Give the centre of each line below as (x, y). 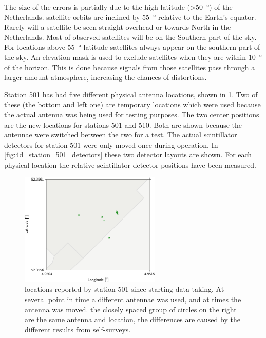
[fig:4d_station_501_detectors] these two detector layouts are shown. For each (128, 155)
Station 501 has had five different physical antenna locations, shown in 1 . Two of (131, 94)
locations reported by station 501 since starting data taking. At (125, 289)
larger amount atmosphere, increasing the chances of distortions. (106, 77)
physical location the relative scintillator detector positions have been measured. (130, 164)
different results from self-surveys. (78, 329)
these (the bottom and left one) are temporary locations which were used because (132, 104)
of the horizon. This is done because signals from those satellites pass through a (130, 67)
